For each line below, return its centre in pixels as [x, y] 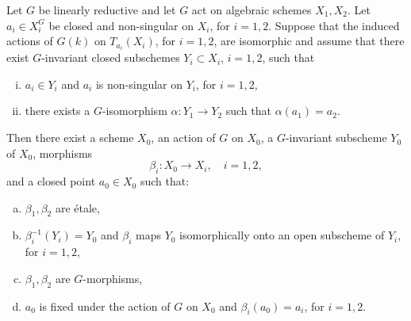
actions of [30, 41]
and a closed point [51, 181]
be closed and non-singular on [121, 25]
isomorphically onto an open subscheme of [282, 235]
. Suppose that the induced [334, 25]
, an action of [183, 138]
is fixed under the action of [105, 306]
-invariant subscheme [336, 138]
